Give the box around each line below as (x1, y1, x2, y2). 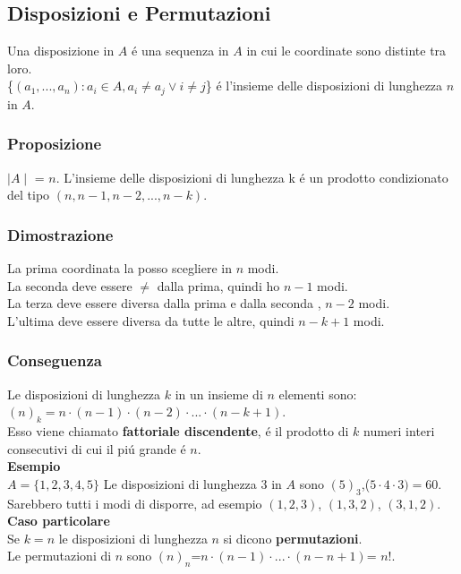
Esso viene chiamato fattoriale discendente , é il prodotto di (7, 422, 349, 441)
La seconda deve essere (7, 276, 132, 295)
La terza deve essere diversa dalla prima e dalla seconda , (7, 294, 321, 313)
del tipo (7, 185, 50, 204)
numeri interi (363, 422, 435, 441)
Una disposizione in (7, 41, 115, 60)
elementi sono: (278, 384, 357, 403)
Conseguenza (7, 349, 102, 372)
